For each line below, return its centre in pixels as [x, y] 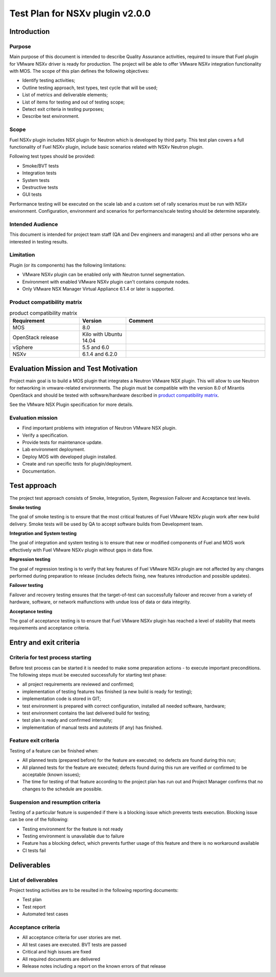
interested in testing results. [39, 241]
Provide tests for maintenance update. [62, 442]
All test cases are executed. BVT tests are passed [75, 944]
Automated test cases [45, 914]
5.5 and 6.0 [96, 348]
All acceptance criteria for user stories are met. [72, 938]
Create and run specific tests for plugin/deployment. [77, 464]
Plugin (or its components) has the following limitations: [68, 265]
